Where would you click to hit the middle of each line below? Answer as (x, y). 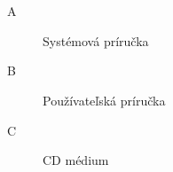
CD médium (76, 160)
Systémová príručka (96, 40)
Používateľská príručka (104, 100)
